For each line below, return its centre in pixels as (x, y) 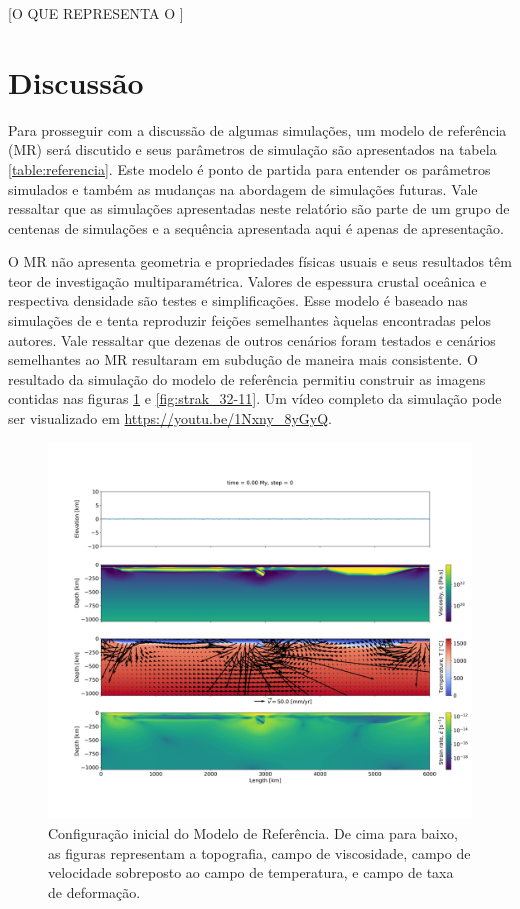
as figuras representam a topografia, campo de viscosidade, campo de (259, 852)
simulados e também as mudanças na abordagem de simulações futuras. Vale (243, 188)
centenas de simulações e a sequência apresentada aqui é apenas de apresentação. (256, 227)
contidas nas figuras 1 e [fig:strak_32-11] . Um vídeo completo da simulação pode (255, 398)
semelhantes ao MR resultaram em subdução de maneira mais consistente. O (243, 359)
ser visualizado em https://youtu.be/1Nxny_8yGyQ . (170, 418)
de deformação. (94, 891)
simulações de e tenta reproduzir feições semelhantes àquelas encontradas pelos (249, 320)
